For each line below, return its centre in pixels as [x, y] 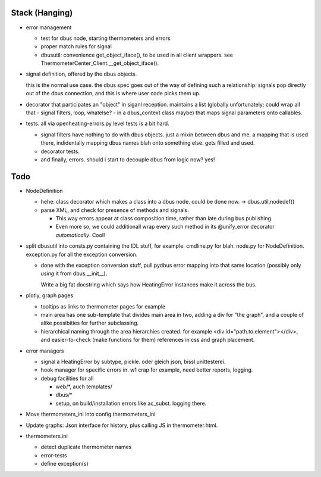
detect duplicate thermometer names [86, 447]
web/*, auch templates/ [84, 386]
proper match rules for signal [76, 46]
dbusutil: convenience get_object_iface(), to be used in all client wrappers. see [137, 55]
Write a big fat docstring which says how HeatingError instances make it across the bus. [149, 284]
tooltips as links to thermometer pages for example [103, 306]
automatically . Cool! [80, 235]
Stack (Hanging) [42, 13]
